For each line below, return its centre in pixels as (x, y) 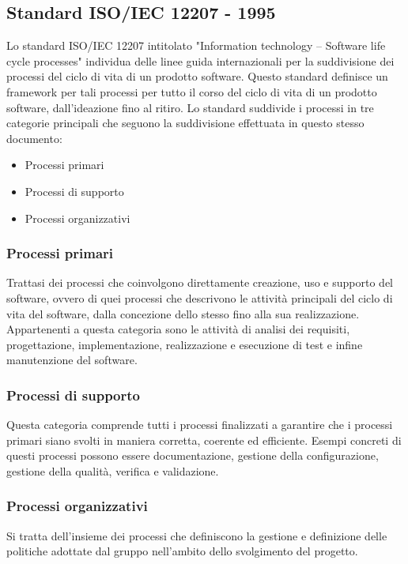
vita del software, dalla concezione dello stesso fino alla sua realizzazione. (183, 313)
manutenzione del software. (72, 360)
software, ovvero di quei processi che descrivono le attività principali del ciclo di (200, 297)
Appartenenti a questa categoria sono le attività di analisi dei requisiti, (178, 329)
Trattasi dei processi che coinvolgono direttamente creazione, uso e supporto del (200, 282)
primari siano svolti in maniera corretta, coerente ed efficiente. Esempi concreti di (204, 440)
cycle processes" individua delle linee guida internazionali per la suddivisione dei (200, 60)
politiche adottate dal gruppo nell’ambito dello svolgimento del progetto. (182, 551)
